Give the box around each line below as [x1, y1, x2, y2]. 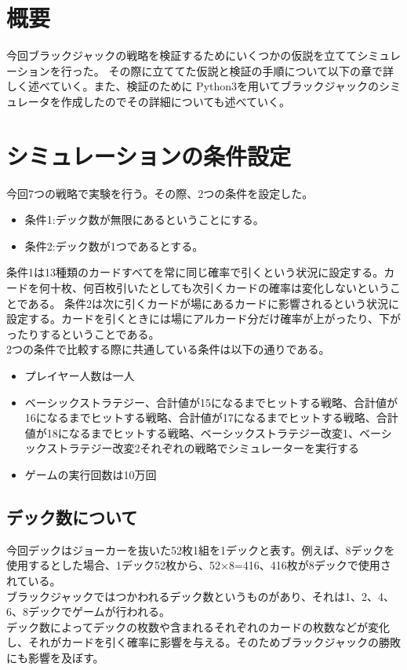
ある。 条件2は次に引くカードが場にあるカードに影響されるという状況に [27, 295, 400, 311]
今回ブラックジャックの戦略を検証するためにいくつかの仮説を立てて [6, 47, 358, 64]
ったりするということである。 [6, 325, 160, 342]
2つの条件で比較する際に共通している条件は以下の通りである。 [6, 341, 330, 357]
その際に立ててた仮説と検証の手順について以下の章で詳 [108, 62, 394, 79]
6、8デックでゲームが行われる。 [6, 603, 170, 620]
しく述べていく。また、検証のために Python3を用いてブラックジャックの [6, 78, 379, 94]
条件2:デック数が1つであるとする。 [24, 237, 204, 254]
